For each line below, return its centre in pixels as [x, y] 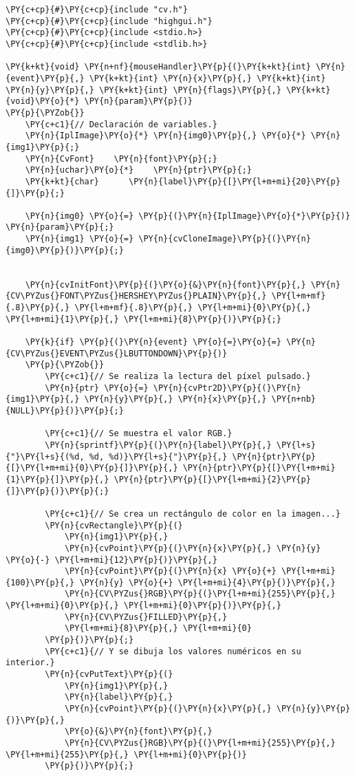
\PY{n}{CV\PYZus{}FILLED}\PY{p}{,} [146, 617]
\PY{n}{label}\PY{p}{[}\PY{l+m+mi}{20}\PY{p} [234, 181]
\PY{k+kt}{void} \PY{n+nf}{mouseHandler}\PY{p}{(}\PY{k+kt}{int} [158, 67]
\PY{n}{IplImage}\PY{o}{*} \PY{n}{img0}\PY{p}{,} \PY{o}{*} [165, 136]
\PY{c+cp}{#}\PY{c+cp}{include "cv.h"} [97, 10]
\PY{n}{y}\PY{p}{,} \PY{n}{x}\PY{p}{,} [175, 399]
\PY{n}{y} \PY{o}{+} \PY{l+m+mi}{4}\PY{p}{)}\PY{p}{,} [207, 582]
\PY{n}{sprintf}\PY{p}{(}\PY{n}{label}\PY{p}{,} [158, 445]
